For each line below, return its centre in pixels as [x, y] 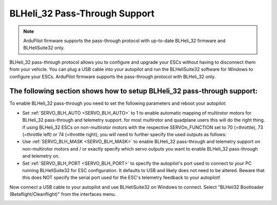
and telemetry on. [41, 156]
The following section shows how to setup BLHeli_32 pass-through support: [134, 91]
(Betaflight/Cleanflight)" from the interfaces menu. [63, 194]
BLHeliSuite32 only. [44, 48]
